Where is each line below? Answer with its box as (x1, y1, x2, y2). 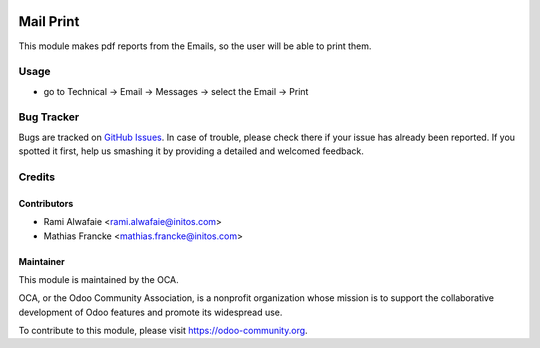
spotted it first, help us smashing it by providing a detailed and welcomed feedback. (18, 145, 364, 157)
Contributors (18, 197, 74, 209)
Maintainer (18, 255, 65, 267)
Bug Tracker (18, 110, 80, 124)
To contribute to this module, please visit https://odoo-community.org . (18, 325, 309, 337)
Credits (18, 170, 55, 184)
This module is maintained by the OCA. (18, 273, 179, 285)
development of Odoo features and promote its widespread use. (18, 306, 283, 318)
